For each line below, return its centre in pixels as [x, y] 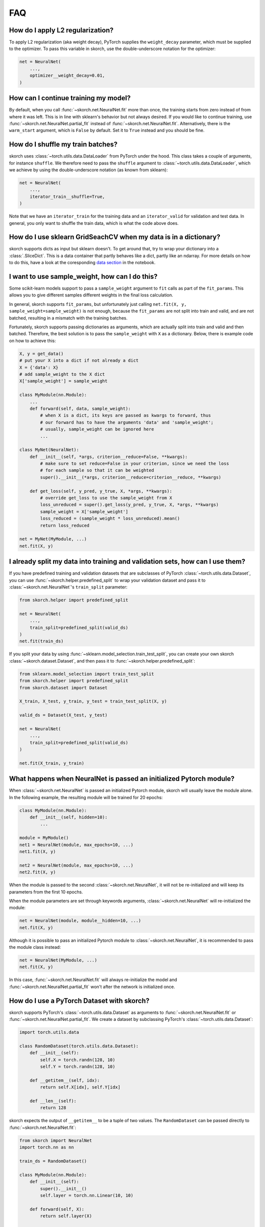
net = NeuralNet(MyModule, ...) [58, 960]
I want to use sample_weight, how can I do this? [83, 277]
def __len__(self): [53, 1101]
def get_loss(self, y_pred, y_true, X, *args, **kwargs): [101, 491]
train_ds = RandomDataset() [53, 1161]
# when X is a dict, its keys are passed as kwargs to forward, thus [125, 415]
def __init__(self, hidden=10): [69, 817]
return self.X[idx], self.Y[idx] [80, 1087]
